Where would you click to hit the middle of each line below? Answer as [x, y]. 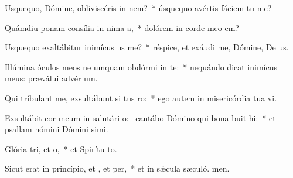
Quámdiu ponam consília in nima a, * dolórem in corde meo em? [122, 27]
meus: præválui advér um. [51, 78]
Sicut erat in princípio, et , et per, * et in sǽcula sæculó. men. [117, 168]
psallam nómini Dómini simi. [57, 129]
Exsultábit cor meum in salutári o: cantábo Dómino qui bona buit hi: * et [140, 117]
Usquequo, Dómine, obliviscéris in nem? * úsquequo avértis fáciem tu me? [138, 8]
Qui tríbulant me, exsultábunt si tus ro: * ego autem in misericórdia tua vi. [141, 97]
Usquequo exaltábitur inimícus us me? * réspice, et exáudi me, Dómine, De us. [147, 47]
